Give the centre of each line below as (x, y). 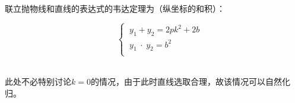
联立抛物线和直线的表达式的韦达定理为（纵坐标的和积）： (115, 8)
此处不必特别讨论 (38, 82)
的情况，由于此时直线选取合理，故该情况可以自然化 (190, 82)
